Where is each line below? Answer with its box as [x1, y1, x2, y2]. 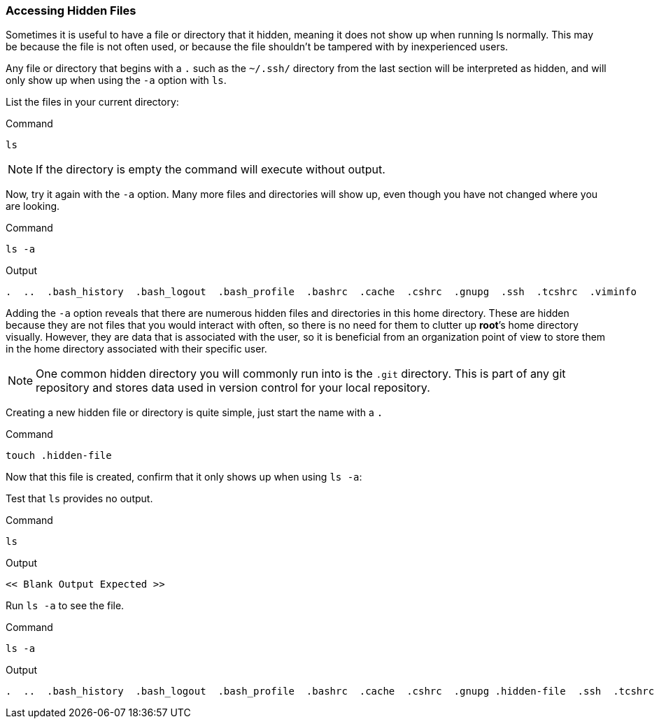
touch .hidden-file [6, 450, 112, 462]
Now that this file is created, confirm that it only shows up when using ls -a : [6, 471, 362, 483]
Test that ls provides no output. [6, 492, 153, 505]
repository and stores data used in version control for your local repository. [36, 381, 430, 395]
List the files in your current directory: [6, 96, 179, 108]
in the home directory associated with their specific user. [6, 343, 267, 355]
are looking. [6, 200, 60, 213]
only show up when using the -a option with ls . [6, 74, 227, 87]
